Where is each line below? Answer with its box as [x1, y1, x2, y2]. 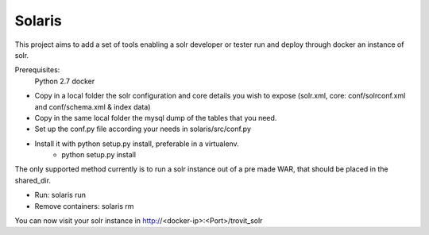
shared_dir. [14, 175, 52, 185]
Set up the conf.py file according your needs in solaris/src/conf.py [34, 124, 252, 134]
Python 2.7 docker [34, 76, 95, 86]
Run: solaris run [34, 191, 87, 200]
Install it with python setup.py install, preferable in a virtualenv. [34, 139, 240, 148]
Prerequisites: [14, 65, 60, 75]
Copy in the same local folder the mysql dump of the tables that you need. [34, 113, 277, 122]
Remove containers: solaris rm [34, 201, 134, 210]
